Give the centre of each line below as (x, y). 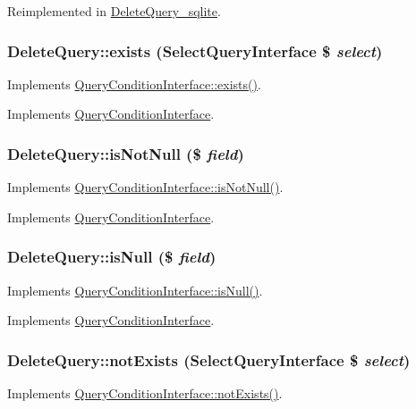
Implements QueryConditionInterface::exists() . (134, 83)
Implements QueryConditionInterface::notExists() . (145, 393)
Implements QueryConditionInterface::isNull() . (135, 290)
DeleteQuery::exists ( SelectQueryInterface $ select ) (195, 50)
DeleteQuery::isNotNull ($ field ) (126, 153)
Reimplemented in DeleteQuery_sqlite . (114, 11)
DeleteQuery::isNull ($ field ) (112, 257)
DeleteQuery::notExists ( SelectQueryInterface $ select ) (209, 359)
